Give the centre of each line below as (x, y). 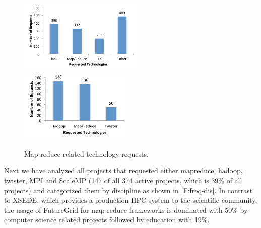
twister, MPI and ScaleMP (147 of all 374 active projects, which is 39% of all (123, 180)
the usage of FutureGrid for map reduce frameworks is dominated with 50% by (126, 210)
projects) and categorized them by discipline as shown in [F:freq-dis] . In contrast (128, 190)
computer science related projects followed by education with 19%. (107, 220)
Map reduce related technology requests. (86, 153)
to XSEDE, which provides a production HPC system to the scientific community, (131, 200)
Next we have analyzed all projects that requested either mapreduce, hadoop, (123, 170)
